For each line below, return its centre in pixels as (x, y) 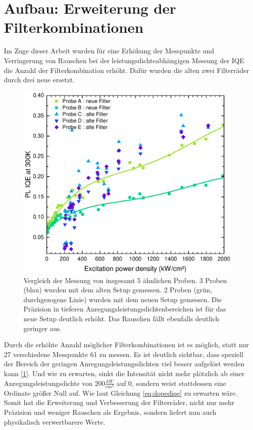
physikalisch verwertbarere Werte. (55, 421)
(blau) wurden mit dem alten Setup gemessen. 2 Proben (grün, (118, 290)
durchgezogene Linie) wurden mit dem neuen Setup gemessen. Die (123, 299)
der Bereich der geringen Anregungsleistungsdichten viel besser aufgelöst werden (124, 364)
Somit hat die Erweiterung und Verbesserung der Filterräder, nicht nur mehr (119, 402)
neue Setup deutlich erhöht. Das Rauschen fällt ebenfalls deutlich (121, 319)
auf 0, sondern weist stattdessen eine (171, 383)
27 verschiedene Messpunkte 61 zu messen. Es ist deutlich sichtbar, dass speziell (124, 354)
